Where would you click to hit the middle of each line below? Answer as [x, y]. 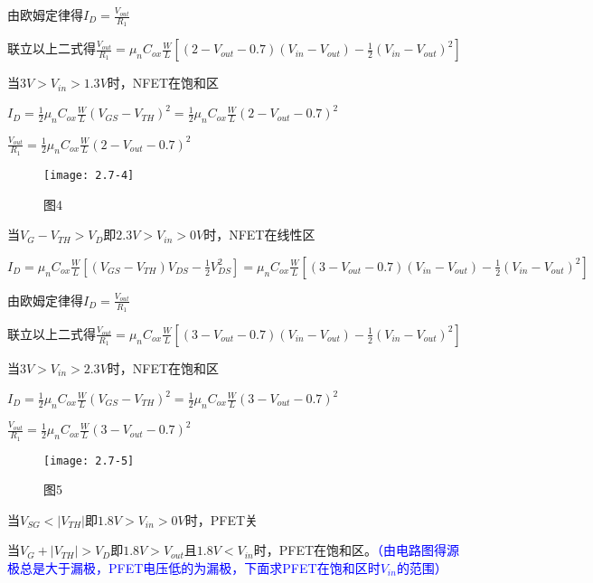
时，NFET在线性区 [259, 235]
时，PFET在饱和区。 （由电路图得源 [357, 550]
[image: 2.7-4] [89, 175]
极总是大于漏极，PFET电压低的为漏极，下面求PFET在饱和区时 [194, 568]
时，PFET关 [221, 519]
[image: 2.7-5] [89, 461]
